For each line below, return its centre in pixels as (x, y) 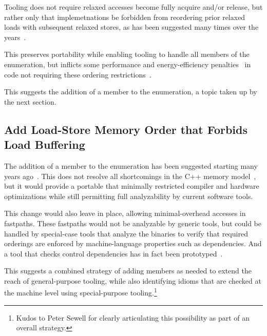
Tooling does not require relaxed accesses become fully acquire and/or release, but (133, 7)
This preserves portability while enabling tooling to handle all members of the (127, 54)
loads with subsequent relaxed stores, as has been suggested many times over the (131, 27)
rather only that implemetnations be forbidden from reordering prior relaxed (125, 17)
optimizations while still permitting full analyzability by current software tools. (129, 196)
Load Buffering (45, 144)
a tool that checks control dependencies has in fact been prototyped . (113, 253)
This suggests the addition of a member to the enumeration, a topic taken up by (131, 92)
